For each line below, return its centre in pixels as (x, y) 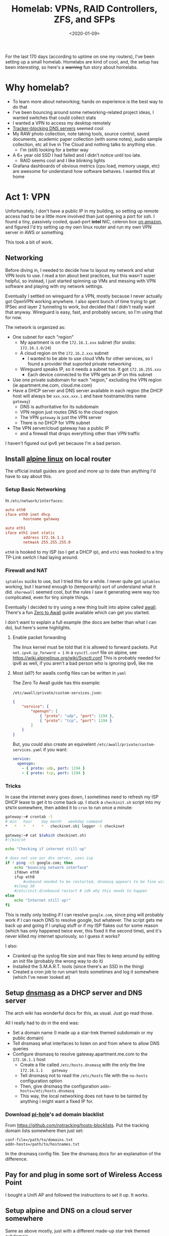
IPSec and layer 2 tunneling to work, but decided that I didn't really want (80, 307)
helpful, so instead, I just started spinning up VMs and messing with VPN (80, 281)
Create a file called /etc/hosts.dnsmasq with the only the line (82, 1065)
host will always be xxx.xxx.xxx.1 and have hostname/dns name (79, 396)
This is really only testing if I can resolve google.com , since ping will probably (84, 915)
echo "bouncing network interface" (52, 867)
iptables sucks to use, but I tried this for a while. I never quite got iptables (83, 581)
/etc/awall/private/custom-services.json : (57, 693)
